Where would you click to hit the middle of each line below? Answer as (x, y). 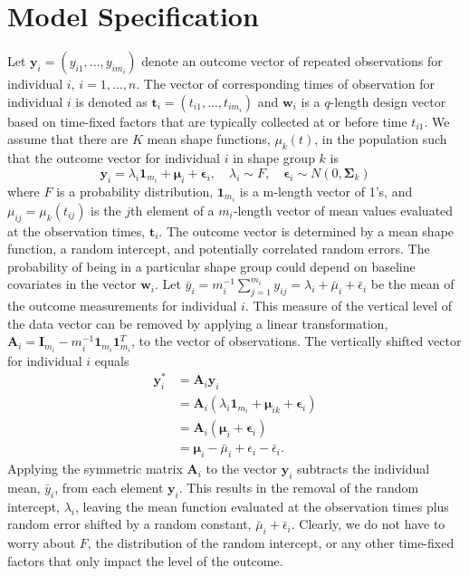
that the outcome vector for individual (114, 158)
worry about (42, 543)
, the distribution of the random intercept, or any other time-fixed (271, 543)
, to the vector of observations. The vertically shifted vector (297, 341)
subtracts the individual (364, 469)
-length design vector (388, 101)
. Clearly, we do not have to (368, 524)
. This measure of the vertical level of (348, 306)
